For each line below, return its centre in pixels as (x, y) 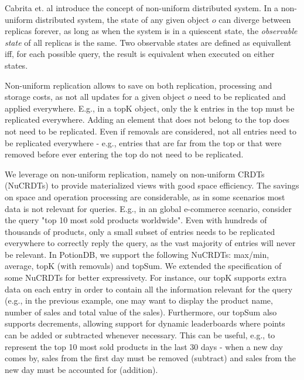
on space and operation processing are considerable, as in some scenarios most (145, 196)
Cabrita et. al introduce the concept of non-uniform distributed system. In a (142, 8)
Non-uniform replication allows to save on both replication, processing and (139, 85)
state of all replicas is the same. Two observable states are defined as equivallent (148, 42)
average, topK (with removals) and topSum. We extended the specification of (143, 266)
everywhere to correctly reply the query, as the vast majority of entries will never (150, 243)
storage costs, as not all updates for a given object (95, 97)
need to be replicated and (240, 97)
